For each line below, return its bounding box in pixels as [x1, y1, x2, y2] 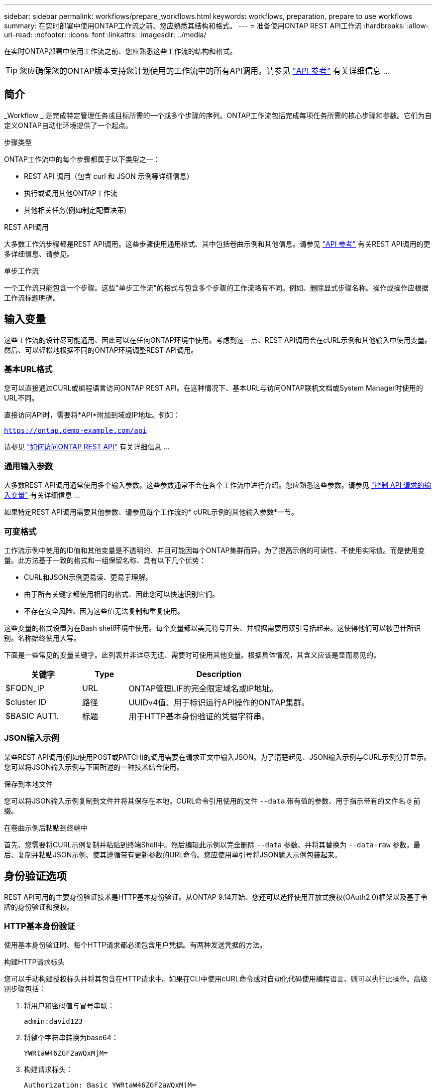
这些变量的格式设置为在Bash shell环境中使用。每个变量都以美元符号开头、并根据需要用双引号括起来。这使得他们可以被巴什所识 [4, 623, 421, 632]
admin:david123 [24, 1017, 83, 1026]
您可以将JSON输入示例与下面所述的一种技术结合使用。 [4, 762, 184, 771]
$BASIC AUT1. [5, 710, 59, 721]
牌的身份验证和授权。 [4, 902, 74, 911]
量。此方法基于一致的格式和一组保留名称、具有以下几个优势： [4, 555, 206, 564]
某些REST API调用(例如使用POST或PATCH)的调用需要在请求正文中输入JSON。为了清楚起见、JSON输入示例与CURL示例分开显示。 [4, 752, 431, 761]
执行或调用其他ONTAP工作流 [24, 188, 117, 197]
